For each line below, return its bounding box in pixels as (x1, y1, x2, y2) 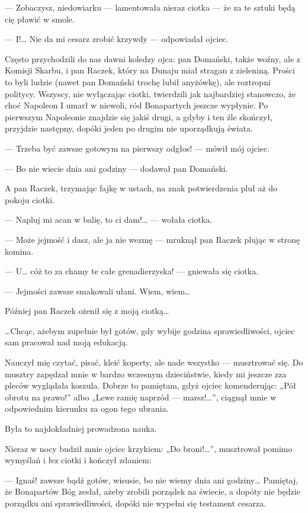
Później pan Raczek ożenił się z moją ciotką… (5, 304, 169, 317)
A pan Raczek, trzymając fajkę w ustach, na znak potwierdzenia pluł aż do (5, 182, 278, 194)
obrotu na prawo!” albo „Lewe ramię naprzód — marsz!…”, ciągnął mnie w (5, 390, 277, 403)
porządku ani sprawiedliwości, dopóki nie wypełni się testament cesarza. (5, 497, 267, 509)
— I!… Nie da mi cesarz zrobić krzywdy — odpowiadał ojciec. (5, 33, 229, 45)
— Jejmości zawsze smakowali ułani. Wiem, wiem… (5, 284, 191, 297)
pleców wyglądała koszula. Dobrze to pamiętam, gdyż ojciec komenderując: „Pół (5, 379, 296, 392)
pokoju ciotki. (5, 193, 55, 206)
